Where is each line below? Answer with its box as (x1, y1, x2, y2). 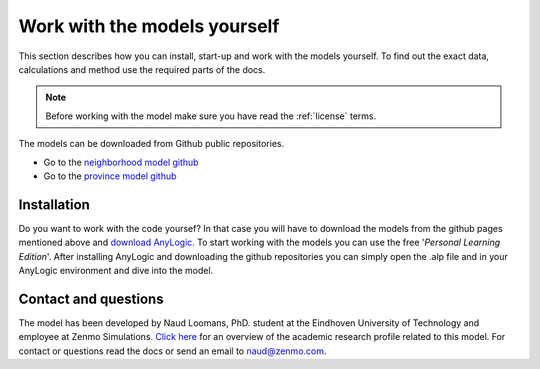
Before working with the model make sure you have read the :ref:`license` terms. (45, 110, 377, 122)
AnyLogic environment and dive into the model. (18, 264, 214, 276)
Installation (18, 196, 90, 213)
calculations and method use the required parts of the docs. (18, 63, 266, 75)
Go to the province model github (43, 170, 177, 182)
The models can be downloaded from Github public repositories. (18, 138, 285, 150)
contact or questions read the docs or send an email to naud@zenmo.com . (18, 345, 327, 357)
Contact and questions (18, 290, 164, 307)
